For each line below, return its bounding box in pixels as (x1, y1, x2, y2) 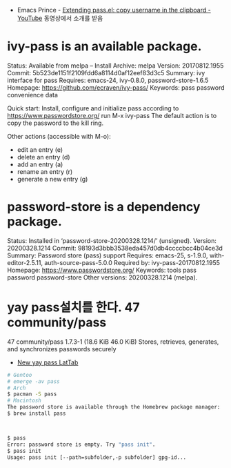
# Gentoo (7, 371, 32, 378)
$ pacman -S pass (7, 391, 57, 398)
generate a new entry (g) (17, 175, 88, 183)
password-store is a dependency (7, 199, 201, 215)
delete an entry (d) (17, 153, 70, 161)
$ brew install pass (7, 410, 67, 417)
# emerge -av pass (7, 378, 60, 385)
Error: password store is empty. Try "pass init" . (7, 441, 156, 448)
